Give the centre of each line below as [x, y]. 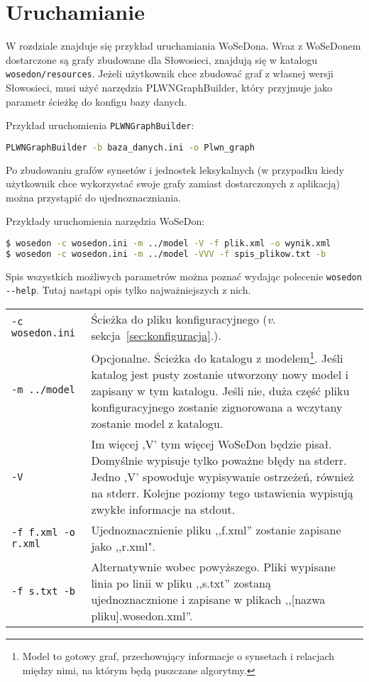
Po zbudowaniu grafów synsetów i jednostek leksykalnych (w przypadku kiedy [175, 169]
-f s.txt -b [44, 592]
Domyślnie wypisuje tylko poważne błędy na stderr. [219, 461]
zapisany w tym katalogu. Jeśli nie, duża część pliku [220, 391]
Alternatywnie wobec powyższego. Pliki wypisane [213, 567]
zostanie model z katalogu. [157, 424]
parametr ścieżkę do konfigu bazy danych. [97, 101]
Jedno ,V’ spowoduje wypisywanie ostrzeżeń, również [222, 477]
